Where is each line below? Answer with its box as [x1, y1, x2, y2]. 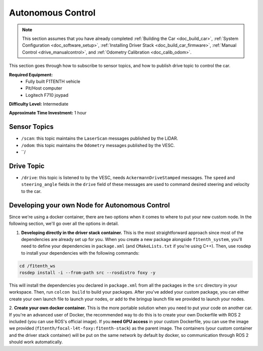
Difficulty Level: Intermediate [9, 101, 69, 107]
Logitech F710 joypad [25, 92, 69, 98]
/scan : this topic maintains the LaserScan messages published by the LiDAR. [21, 135, 178, 141]
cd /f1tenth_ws [19, 263, 56, 269]
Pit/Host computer [25, 85, 63, 91]
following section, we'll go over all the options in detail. [9, 221, 119, 226]
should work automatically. [9, 339, 63, 345]
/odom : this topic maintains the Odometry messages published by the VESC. [21, 142, 175, 148]
